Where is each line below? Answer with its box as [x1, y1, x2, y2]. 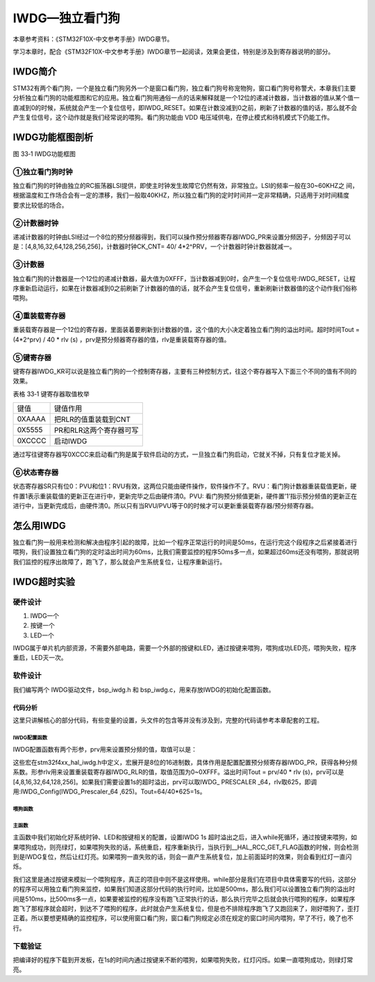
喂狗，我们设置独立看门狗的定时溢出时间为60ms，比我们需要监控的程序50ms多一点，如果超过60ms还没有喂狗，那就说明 [12, 548, 360, 556]
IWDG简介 [12, 65, 57, 77]
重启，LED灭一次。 [12, 654, 67, 662]
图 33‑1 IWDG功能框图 [12, 150, 76, 158]
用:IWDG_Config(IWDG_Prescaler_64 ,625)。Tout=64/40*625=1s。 [12, 787, 206, 795]
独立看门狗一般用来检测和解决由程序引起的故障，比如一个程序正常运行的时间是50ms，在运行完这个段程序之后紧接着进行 [12, 538, 358, 546]
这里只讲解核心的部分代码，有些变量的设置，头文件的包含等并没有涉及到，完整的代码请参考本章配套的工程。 [12, 716, 323, 724]
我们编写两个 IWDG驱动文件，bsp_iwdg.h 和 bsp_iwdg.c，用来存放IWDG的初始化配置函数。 [12, 686, 275, 694]
